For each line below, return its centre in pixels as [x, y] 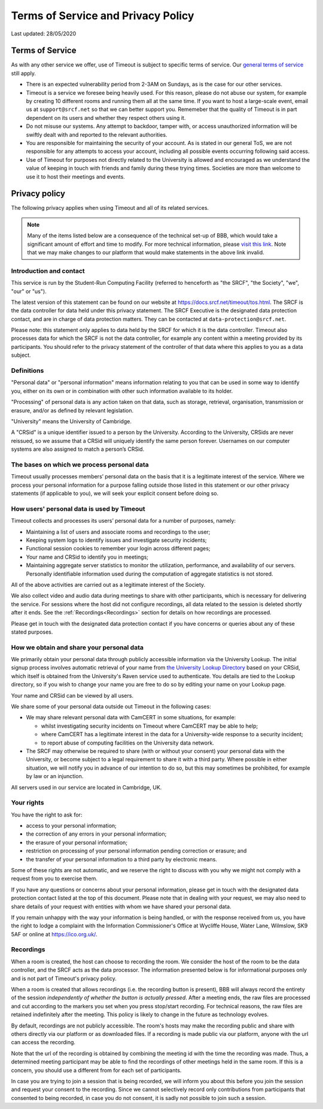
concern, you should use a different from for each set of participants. [96, 1070]
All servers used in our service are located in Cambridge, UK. [86, 787]
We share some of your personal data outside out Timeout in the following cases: [111, 706]
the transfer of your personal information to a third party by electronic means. [122, 859]
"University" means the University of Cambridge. [71, 421]
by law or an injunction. [55, 776]
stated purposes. [32, 632]
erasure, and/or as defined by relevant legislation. [72, 410]
